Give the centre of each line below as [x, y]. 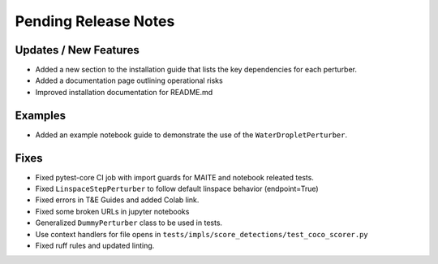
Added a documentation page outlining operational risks [129, 80]
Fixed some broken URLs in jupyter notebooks [112, 211]
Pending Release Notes [95, 21]
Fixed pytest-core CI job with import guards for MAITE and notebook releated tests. [174, 177]
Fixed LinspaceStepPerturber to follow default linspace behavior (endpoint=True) [177, 189]
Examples [41, 115]
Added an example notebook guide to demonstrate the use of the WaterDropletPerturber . [191, 135]
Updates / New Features [77, 50]
